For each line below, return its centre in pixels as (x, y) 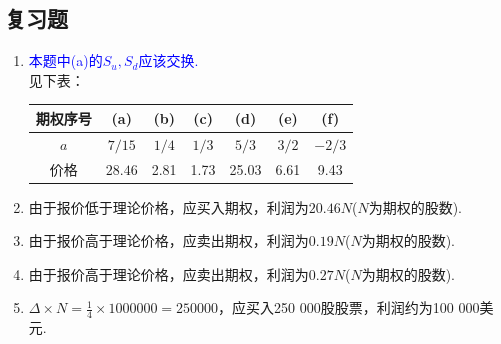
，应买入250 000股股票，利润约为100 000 (349, 307)
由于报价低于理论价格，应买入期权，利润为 (168, 206)
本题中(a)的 (65, 60)
